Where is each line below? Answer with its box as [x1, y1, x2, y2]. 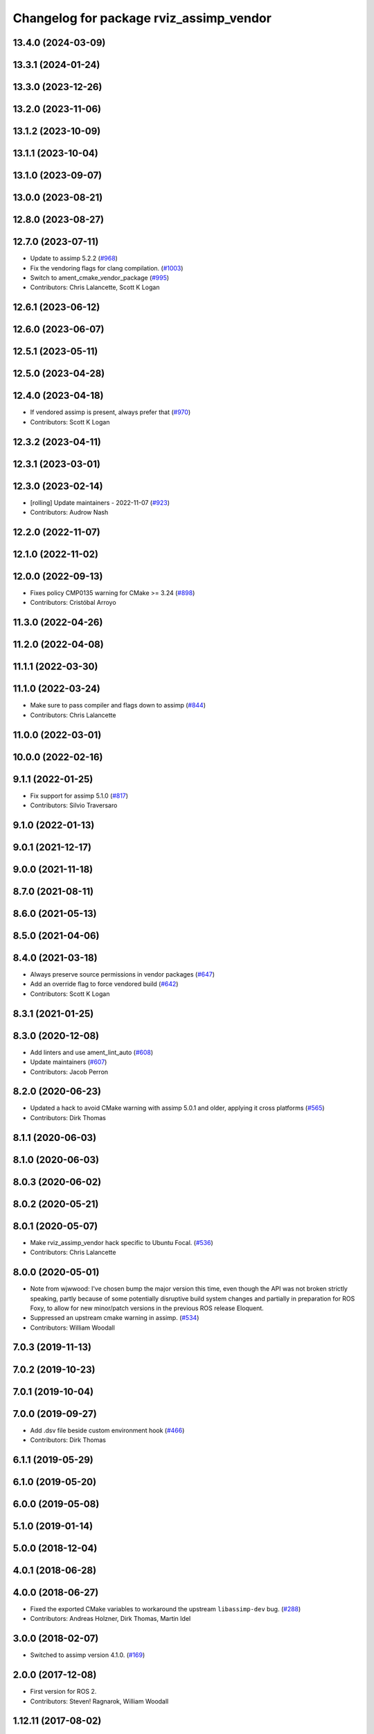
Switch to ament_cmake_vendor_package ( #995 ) [30, 273, 170, 282]
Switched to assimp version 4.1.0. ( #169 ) [30, 1651, 145, 1659]
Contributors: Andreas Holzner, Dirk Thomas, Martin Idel [30, 1615, 191, 1623]
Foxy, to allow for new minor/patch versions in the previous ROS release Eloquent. [30, 1304, 265, 1312]
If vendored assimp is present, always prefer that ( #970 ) [30, 408, 190, 416]
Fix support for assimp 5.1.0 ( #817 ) [30, 791, 128, 800]
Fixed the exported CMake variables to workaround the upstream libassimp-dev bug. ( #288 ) [30, 1605, 301, 1613]
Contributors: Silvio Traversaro [30, 801, 118, 809]
